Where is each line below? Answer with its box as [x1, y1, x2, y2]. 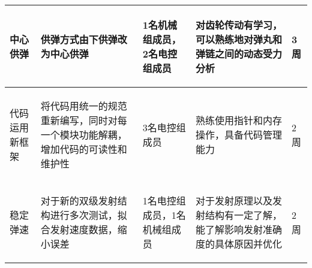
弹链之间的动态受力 [195, 47, 282, 61]
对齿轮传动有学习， [195, 18, 282, 32]
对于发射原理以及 [195, 194, 272, 207]
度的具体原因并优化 [195, 237, 282, 251]
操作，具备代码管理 [195, 128, 282, 141]
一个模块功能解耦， [40, 128, 127, 141]
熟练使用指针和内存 [195, 113, 282, 127]
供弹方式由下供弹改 [40, 32, 127, 46]
